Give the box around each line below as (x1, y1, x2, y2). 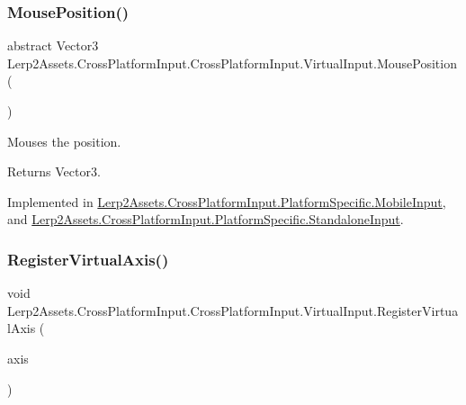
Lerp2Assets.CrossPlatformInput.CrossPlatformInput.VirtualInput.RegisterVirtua (7, 301, 459, 319)
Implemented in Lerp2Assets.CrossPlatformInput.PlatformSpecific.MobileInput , (7, 192, 446, 211)
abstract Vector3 (7, 36, 99, 55)
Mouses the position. (7, 131, 121, 150)
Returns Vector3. (7, 162, 101, 181)
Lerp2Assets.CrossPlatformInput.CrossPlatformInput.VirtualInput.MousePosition (7, 53, 457, 72)
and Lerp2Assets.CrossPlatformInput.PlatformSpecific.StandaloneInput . (7, 210, 404, 229)
